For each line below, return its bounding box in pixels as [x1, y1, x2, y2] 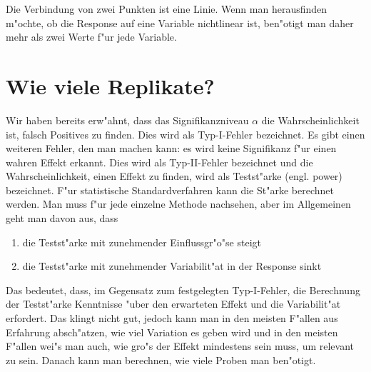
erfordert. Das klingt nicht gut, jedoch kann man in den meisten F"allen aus [6, 311, 338, 326]
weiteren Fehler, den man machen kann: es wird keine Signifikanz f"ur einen [6, 141, 337, 156]
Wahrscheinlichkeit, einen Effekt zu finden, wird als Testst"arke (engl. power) [6, 169, 342, 184]
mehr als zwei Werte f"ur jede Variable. [6, 29, 177, 44]
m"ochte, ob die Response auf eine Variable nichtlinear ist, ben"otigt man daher [6, 15, 354, 30]
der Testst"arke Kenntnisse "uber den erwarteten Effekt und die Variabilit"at [6, 296, 341, 311]
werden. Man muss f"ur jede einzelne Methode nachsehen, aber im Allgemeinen [6, 196, 351, 211]
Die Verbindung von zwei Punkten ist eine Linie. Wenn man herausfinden [6, 1, 327, 16]
